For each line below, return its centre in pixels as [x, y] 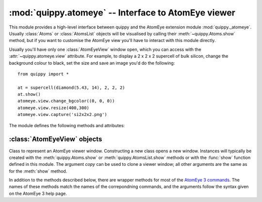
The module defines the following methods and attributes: [67, 125]
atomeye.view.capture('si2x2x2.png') [63, 115]
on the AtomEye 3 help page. [38, 193]
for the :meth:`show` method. [38, 171]
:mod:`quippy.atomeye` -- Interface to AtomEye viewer [122, 13]
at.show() [29, 94]
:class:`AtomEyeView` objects [56, 139]
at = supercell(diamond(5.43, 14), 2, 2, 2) [72, 87]
